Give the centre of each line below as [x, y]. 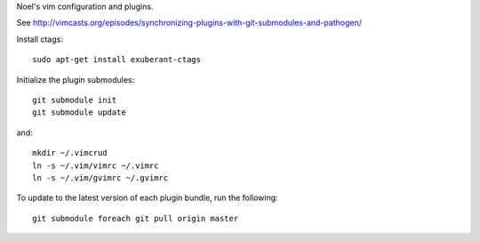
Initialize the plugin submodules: [76, 79]
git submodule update [79, 112]
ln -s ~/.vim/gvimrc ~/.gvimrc [100, 177]
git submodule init [75, 100]
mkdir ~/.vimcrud [70, 153]
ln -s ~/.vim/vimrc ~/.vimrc [96, 165]
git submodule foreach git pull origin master [136, 218]
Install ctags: [40, 39]
